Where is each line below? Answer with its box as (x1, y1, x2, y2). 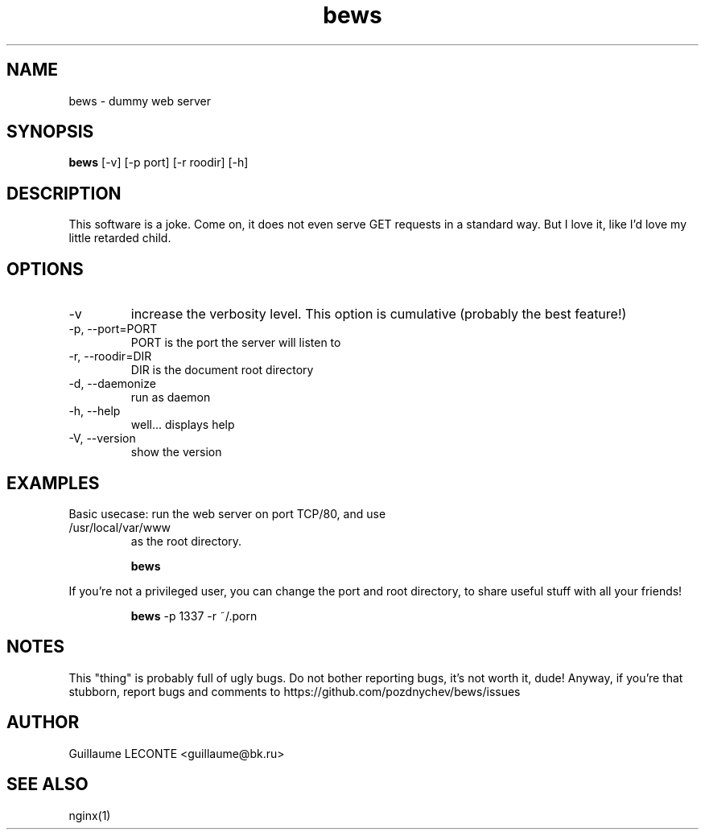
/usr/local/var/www (68, 520, 171, 534)
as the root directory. (130, 533, 242, 548)
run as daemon (130, 390, 211, 405)
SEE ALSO (6, 774, 89, 795)
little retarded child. (68, 231, 171, 245)
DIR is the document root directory (130, 363, 314, 377)
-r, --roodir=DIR (68, 349, 152, 364)
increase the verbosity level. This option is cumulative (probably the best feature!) (130, 306, 627, 323)
